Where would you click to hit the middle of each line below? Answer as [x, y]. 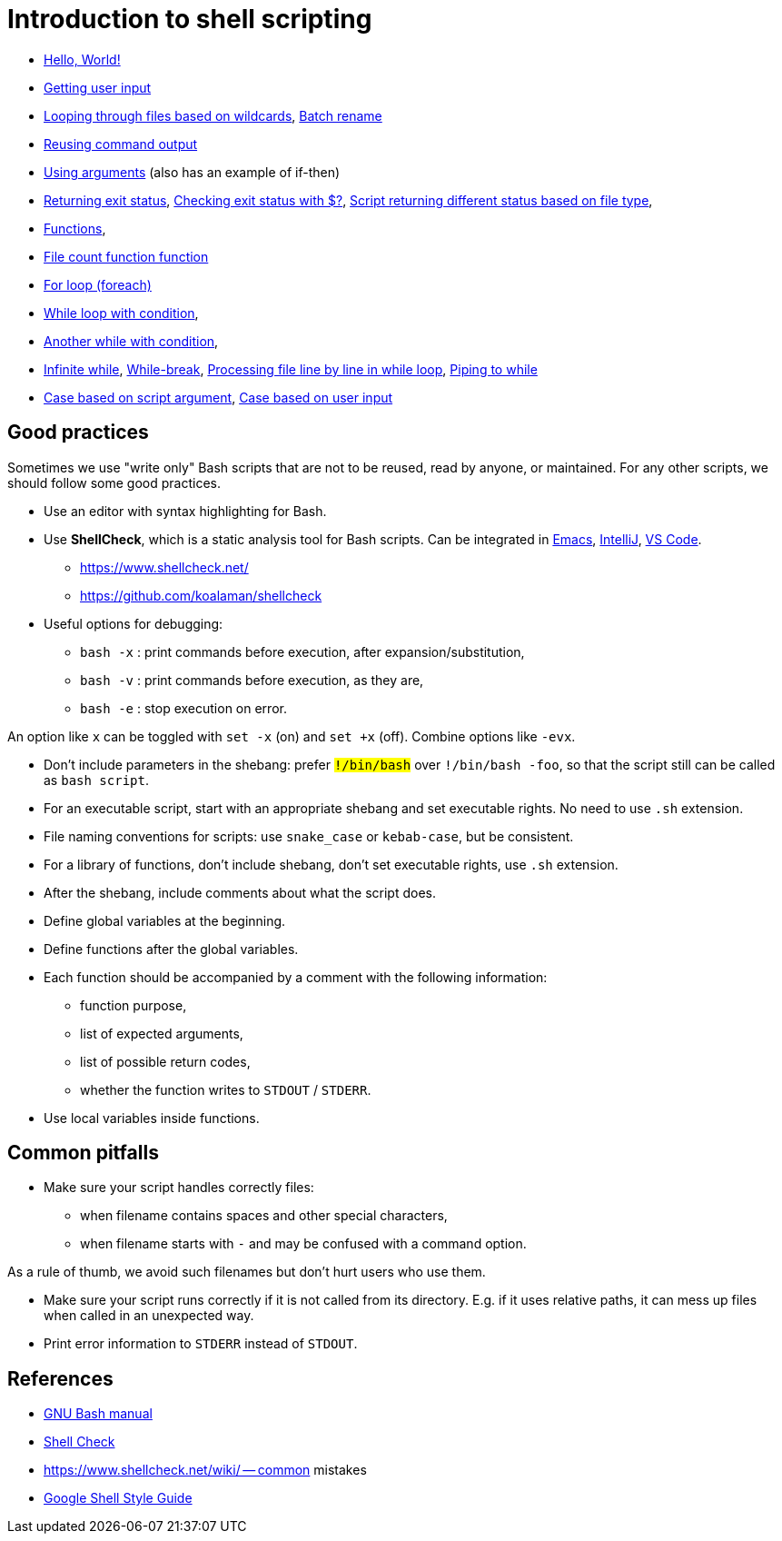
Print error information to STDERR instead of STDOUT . [201, 1344]
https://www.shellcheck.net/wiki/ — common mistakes [205, 1470]
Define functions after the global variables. [171, 949]
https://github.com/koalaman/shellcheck [201, 595]
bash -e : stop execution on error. [183, 708]
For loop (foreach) [98, 284]
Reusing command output [121, 144]
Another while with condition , [131, 341]
